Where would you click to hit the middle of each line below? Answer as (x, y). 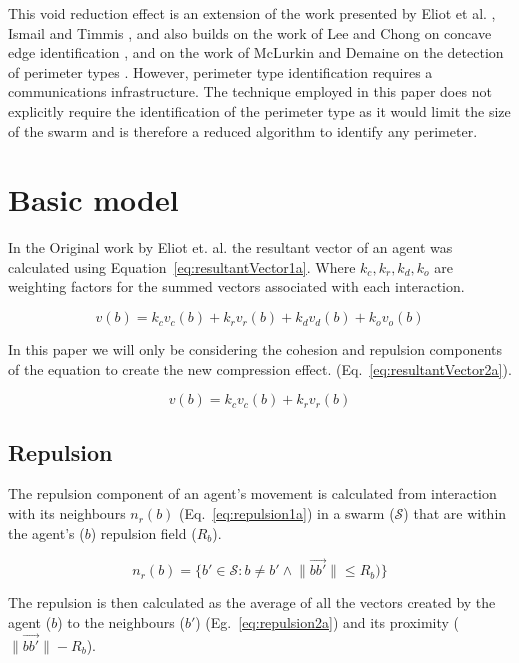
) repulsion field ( (143, 532)
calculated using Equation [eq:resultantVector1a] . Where (182, 266)
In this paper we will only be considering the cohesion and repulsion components (255, 349)
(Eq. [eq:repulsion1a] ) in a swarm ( (287, 513)
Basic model (93, 199)
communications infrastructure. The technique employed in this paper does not (250, 91)
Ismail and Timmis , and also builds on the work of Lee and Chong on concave (250, 32)
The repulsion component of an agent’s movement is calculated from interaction (252, 493)
